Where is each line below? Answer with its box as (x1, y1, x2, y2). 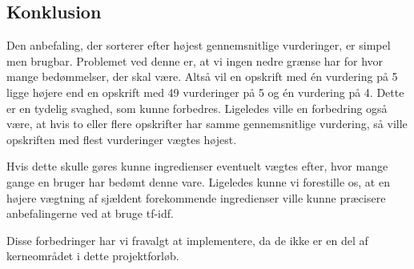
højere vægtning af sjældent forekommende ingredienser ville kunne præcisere (6, 189, 386, 206)
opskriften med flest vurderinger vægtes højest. (6, 130, 237, 147)
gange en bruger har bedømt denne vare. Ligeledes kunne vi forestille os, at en (6, 173, 390, 190)
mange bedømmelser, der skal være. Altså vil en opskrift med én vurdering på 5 (6, 68, 398, 85)
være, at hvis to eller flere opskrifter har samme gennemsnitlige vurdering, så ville (6, 115, 408, 132)
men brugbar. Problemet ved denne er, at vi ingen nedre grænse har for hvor (6, 52, 384, 69)
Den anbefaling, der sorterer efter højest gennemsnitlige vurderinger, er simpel (6, 37, 391, 54)
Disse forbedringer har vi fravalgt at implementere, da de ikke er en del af (6, 231, 368, 248)
